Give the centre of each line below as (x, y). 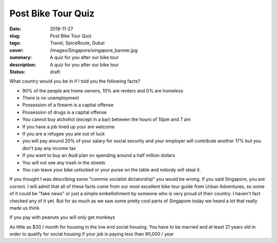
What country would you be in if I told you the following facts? (75, 81)
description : (23, 65)
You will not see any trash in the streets (64, 162)
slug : (15, 35)
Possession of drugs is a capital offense (65, 112)
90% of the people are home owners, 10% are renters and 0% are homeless (103, 90)
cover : (17, 50)
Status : (17, 71)
